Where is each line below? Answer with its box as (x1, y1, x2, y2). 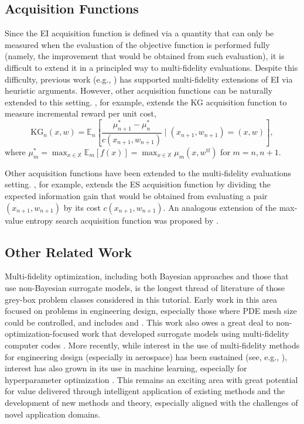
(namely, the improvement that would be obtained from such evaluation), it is (5, 50, 285, 62)
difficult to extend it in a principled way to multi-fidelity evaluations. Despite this (5, 61, 298, 73)
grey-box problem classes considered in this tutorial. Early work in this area (5, 293, 277, 305)
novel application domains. (5, 408, 101, 420)
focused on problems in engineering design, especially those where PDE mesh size (5, 305, 297, 317)
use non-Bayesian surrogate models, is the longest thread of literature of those (5, 282, 285, 293)
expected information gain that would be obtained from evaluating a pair (5, 190, 268, 202)
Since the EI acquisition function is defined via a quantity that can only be (5, 27, 274, 39)
